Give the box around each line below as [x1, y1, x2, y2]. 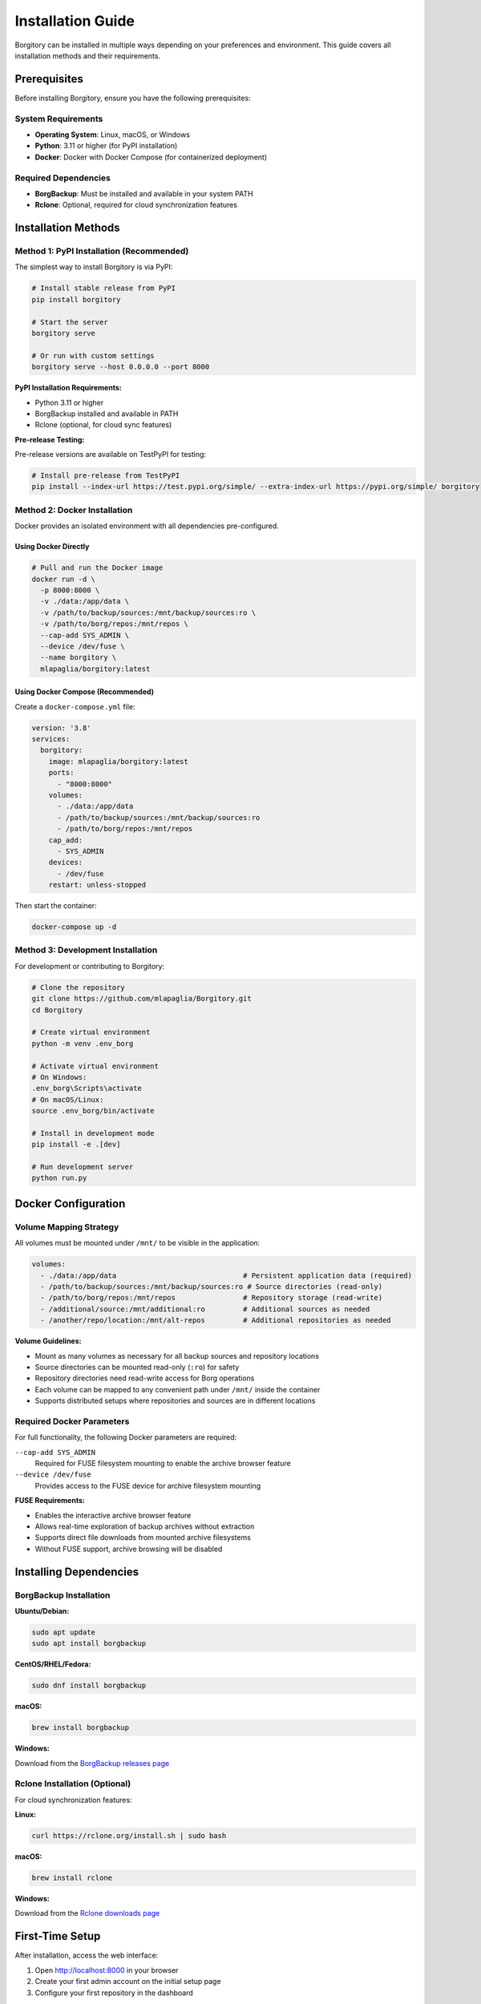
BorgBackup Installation [14, 1590, 111, 1601]
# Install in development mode [31, 1129, 156, 1137]
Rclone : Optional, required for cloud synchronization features [34, 200, 238, 210]
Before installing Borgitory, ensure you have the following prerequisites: [14, 93, 252, 103]
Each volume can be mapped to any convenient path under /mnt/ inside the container [34, 1384, 321, 1394]
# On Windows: [31, 1073, 87, 1081]
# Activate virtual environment [31, 1061, 160, 1070]
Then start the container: [14, 901, 97, 911]
